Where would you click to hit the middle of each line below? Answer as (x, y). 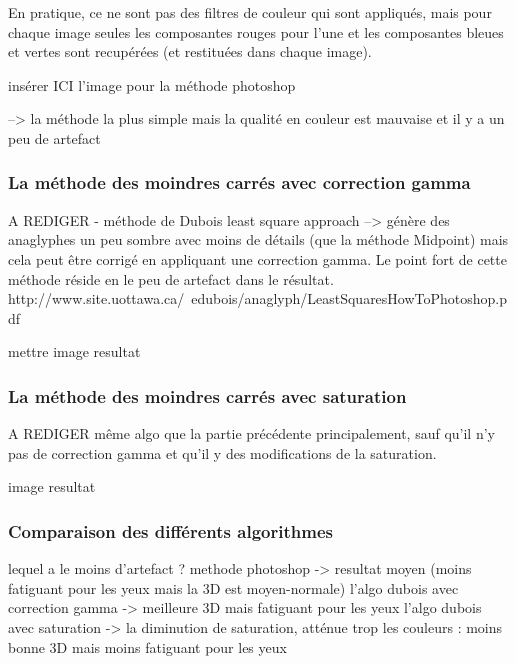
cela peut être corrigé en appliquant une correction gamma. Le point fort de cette (257, 258)
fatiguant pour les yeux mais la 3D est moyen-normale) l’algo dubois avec (233, 587)
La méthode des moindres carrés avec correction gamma (239, 182)
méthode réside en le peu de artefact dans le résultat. (171, 278)
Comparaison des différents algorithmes (170, 530)
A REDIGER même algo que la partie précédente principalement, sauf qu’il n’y (251, 433)
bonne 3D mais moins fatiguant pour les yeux (147, 646)
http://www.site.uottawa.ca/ (96, 298)
